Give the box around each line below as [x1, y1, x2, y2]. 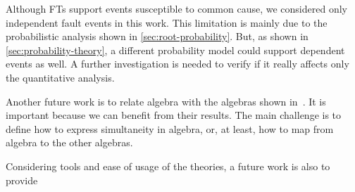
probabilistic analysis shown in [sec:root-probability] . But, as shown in [6, 29, 309, 44]
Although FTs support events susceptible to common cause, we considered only [6, 1, 347, 15]
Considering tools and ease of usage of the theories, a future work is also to [6, 158, 330, 173]
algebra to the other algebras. [6, 135, 133, 150]
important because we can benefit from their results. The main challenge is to [6, 108, 342, 122]
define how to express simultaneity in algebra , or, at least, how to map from [6, 121, 334, 136]
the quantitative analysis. [6, 70, 115, 84]
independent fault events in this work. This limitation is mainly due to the [6, 15, 328, 30]
